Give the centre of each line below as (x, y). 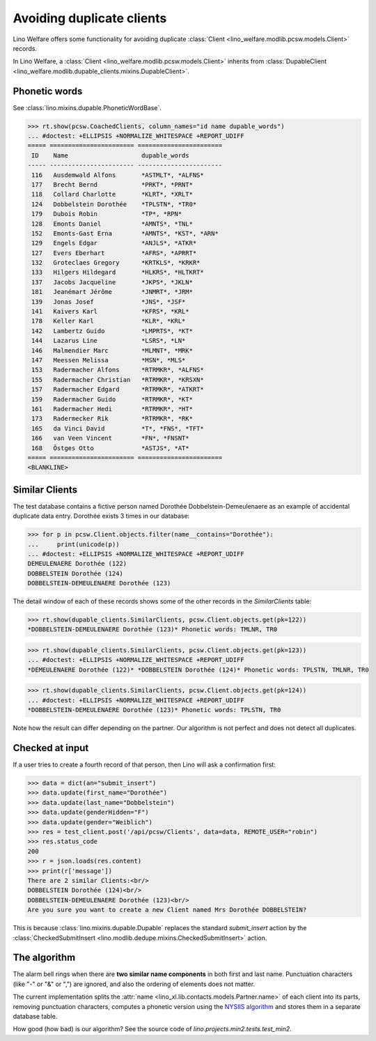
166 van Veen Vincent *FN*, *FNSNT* (110, 438)
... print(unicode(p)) (73, 544)
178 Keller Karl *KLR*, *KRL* (109, 321)
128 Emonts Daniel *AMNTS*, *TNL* (112, 224)
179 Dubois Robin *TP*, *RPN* (107, 214)
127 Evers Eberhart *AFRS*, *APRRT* (114, 253)
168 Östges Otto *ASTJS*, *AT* (110, 448)
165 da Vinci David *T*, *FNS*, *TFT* (118, 428)
